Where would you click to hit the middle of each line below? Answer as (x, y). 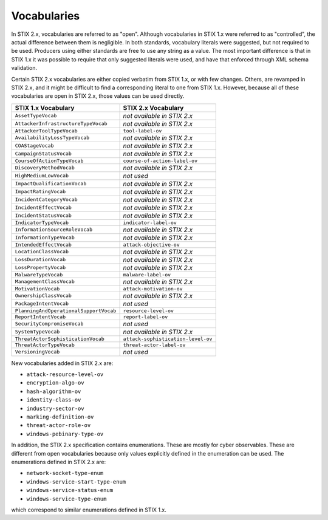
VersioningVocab (37, 352)
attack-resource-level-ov (65, 375)
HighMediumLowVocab (42, 176)
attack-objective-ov (152, 245)
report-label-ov (145, 317)
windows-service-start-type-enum (76, 482)
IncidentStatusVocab (43, 216)
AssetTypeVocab (36, 116)
